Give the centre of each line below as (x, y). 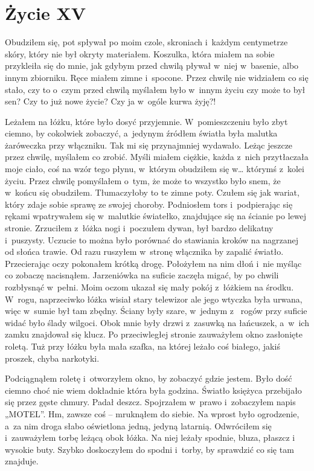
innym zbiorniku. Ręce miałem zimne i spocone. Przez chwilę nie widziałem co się (157, 77)
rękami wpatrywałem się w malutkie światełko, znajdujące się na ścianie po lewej (155, 216)
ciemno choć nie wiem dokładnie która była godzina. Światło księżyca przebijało (153, 390)
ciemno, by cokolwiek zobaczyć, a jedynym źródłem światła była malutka (141, 133)
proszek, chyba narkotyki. (52, 358)
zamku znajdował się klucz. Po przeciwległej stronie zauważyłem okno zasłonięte (154, 334)
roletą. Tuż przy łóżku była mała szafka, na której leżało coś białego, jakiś (143, 346)
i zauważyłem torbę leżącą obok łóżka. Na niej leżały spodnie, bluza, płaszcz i (150, 437)
